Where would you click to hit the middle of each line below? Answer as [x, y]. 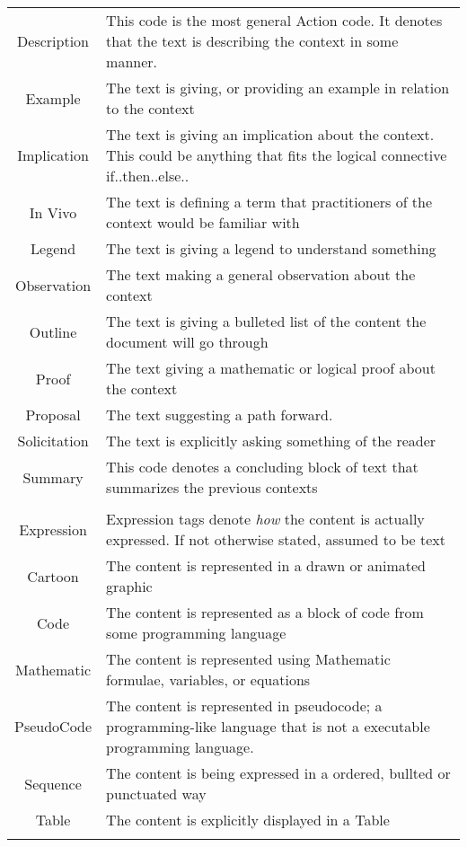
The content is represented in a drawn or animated [266, 565]
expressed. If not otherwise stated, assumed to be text [276, 539]
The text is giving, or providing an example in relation [278, 88]
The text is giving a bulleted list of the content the [266, 321]
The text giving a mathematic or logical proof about [271, 368]
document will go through [187, 342]
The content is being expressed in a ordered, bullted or [278, 773]
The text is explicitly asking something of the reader [271, 441]
